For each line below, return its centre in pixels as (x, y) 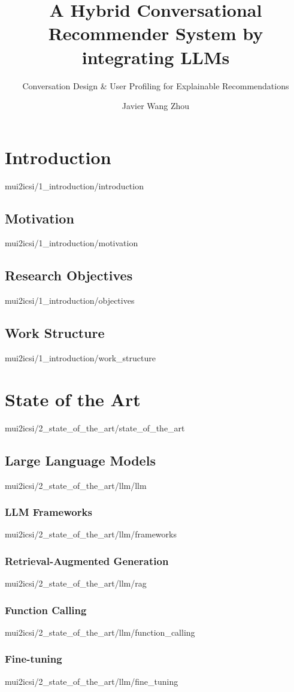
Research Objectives (69, 275)
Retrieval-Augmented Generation (87, 560)
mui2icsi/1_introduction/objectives (70, 300)
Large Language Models (80, 460)
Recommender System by (156, 33)
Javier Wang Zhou (156, 106)
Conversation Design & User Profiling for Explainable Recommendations (156, 85)
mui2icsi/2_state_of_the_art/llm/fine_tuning (92, 681)
